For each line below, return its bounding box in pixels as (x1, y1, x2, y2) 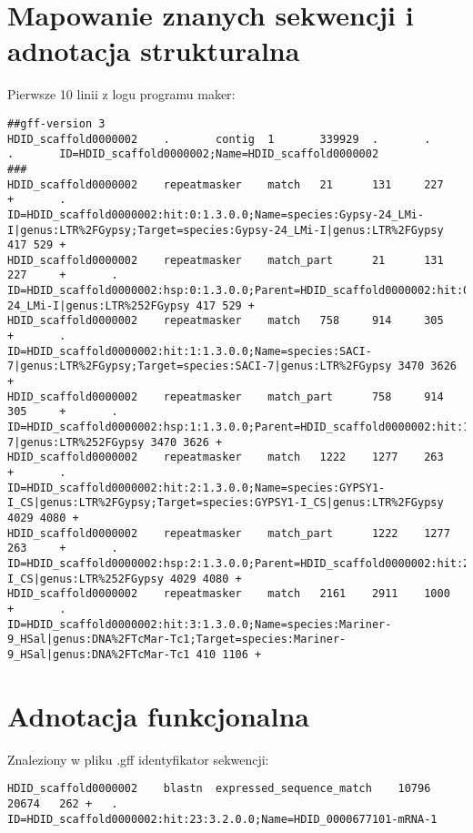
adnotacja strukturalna (7, 32, 300, 69)
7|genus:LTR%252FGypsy (7, 435, 145, 449)
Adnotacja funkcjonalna (7, 696, 309, 734)
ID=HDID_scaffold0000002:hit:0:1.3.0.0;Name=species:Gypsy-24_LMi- (7, 208, 425, 221)
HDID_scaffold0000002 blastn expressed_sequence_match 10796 (7, 782, 431, 796)
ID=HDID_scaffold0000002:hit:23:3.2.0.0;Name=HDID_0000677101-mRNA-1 (7, 812, 438, 826)
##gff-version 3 (7, 117, 106, 130)
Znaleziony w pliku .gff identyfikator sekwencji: (7, 749, 269, 768)
